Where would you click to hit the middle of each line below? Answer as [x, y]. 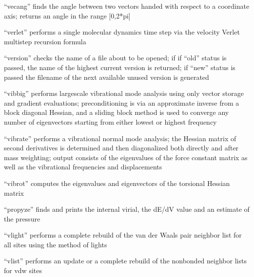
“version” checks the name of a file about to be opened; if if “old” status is [115, 58]
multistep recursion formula [45, 41]
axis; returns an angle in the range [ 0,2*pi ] [67, 15]
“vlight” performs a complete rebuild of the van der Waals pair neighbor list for [123, 235]
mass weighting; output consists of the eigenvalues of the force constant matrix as [126, 157]
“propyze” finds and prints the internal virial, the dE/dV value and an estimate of [127, 209]
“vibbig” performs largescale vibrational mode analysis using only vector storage [124, 93]
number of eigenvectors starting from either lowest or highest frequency [110, 121]
